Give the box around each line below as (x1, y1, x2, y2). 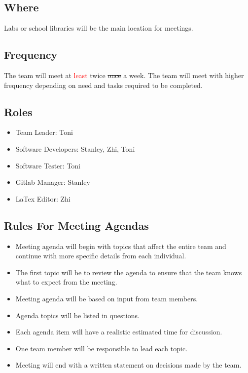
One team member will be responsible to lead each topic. (15, 343, 188, 353)
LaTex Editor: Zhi (15, 193, 71, 204)
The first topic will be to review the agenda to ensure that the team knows (15, 267, 242, 277)
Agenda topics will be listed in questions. (15, 310, 140, 320)
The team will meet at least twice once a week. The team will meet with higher (4, 70, 244, 80)
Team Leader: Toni (15, 127, 73, 137)
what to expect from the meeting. (15, 277, 117, 287)
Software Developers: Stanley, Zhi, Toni (15, 143, 135, 154)
